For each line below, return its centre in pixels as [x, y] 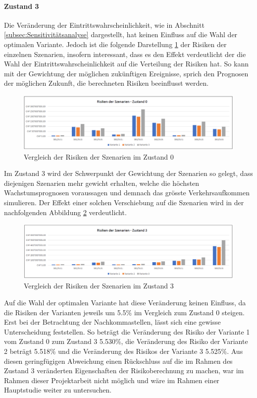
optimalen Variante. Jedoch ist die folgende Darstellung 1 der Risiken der [115, 44]
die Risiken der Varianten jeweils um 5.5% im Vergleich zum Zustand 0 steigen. [124, 312]
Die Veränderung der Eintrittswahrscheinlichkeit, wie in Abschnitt [104, 25]
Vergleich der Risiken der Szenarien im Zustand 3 [99, 286]
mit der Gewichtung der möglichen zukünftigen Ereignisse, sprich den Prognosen [126, 73]
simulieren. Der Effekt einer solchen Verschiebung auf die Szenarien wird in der [124, 202]
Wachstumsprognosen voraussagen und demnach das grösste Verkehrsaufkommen [127, 193]
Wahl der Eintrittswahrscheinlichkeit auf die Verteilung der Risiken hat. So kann [126, 64]
